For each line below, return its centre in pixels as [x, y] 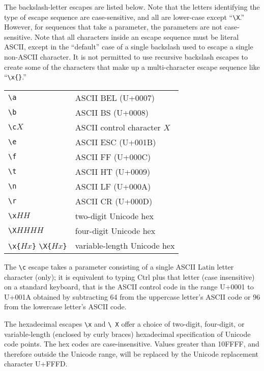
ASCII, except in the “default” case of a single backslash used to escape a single [129, 47]
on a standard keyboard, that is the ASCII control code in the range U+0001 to [129, 287]
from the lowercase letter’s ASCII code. [65, 307]
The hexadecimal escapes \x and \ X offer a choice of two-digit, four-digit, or [124, 323]
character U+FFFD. [36, 364]
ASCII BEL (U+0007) [115, 97]
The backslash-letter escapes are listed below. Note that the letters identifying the [132, 7]
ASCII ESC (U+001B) [115, 142]
